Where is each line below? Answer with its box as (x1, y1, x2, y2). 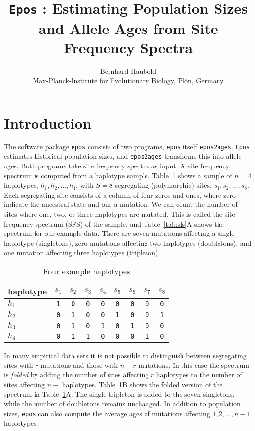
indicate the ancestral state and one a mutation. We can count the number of (4, 199, 238, 209)
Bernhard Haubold (100, 66, 157, 76)
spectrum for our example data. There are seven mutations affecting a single (4, 228, 235, 238)
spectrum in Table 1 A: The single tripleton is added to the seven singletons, (4, 389, 235, 399)
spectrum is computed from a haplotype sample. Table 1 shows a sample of (4, 170, 232, 180)
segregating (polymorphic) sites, (115, 180, 212, 190)
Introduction (4, 112, 92, 133)
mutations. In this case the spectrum (138, 360, 249, 370)
